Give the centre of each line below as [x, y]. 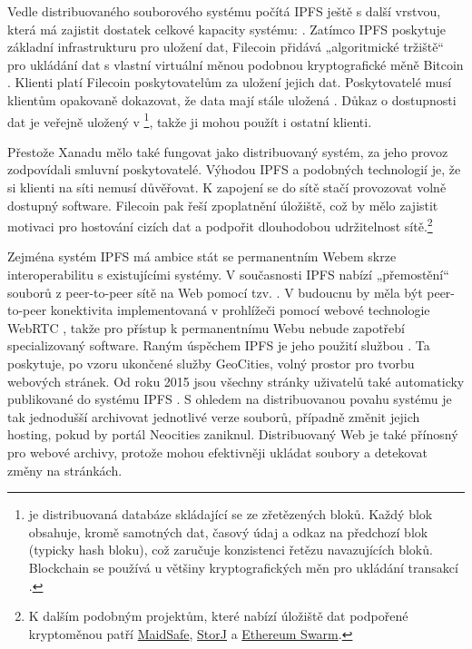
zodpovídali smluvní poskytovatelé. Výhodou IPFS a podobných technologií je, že [234, 169]
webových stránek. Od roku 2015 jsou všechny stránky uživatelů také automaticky [236, 381]
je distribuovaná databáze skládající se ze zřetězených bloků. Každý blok [231, 514]
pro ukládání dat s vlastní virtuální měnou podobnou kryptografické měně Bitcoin [236, 64]
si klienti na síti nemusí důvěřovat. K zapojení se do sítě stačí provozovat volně [227, 187]
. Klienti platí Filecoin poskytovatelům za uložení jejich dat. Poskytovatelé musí [230, 82]
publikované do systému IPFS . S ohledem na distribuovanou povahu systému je [230, 399]
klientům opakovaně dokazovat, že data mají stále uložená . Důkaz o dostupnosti [232, 99]
